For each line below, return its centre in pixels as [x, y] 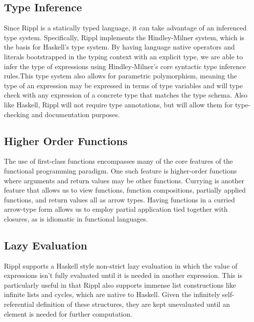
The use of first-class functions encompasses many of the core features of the [118, 161]
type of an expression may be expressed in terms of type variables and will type [123, 85]
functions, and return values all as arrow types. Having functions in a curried [119, 199]
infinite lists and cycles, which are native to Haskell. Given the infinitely [112, 294]
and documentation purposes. [76, 114]
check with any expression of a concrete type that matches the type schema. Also [126, 95]
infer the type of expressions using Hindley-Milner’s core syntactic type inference [125, 66]
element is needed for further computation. [68, 313]
